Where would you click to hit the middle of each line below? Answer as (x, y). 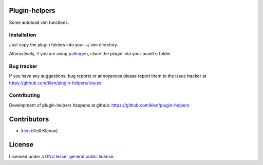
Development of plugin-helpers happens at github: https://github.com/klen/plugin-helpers (99, 105)
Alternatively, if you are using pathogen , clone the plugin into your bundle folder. (90, 54)
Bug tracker (23, 66)
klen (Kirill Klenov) (39, 131)
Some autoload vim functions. (39, 22)
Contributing (24, 95)
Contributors (29, 119)
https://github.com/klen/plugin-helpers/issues (55, 82)
